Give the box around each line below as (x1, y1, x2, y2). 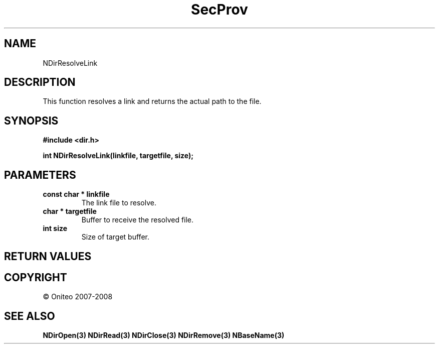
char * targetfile (43, 207, 97, 216)
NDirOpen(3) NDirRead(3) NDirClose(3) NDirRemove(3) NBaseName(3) (43, 331, 285, 340)
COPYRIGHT (4, 271, 67, 284)
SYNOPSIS (4, 114, 59, 127)
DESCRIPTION (4, 76, 76, 89)
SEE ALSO (4, 309, 55, 322)
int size (43, 224, 68, 233)
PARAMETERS (4, 168, 76, 181)
